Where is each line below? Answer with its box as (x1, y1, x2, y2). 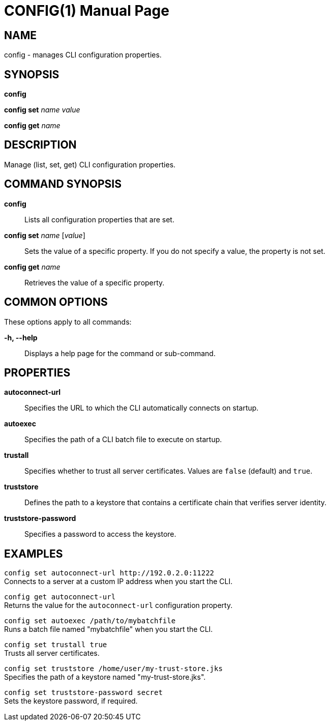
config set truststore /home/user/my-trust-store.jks (4, 664, 223, 673)
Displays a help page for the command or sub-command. (24, 349, 216, 358)
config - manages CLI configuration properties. (4, 50, 162, 60)
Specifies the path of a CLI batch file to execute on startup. (24, 435, 222, 444)
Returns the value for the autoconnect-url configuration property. (4, 601, 233, 610)
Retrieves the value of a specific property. (24, 278, 165, 287)
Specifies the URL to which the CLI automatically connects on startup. (24, 403, 259, 413)
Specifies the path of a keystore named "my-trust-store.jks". (4, 673, 206, 682)
